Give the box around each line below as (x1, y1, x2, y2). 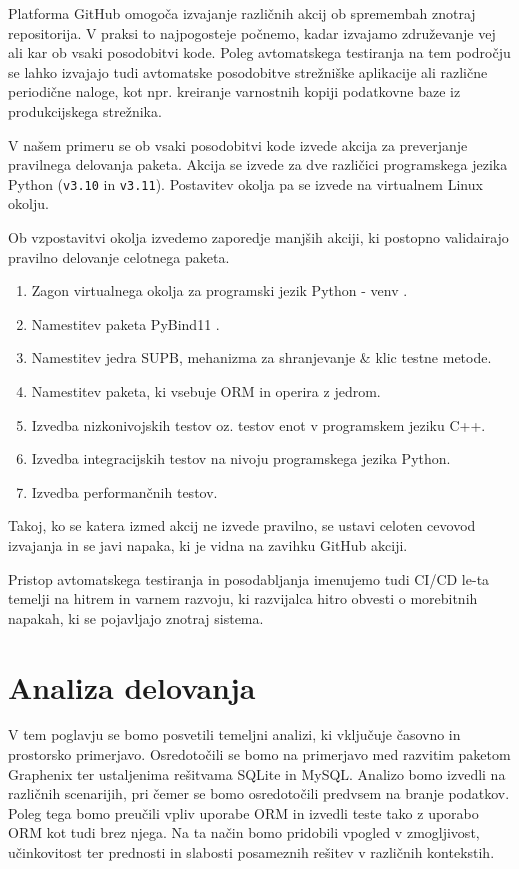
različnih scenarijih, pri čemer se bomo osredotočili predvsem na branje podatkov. (8, 783, 510, 804)
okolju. (8, 193, 49, 214)
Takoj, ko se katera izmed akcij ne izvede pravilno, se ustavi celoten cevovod (8, 515, 476, 536)
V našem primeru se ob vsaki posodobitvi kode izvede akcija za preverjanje (8, 134, 468, 155)
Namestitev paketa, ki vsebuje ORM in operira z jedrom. (31, 380, 381, 401)
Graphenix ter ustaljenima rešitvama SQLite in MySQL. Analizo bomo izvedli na (8, 763, 506, 784)
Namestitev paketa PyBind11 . (31, 313, 220, 334)
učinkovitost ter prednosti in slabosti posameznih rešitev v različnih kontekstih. (8, 842, 495, 862)
